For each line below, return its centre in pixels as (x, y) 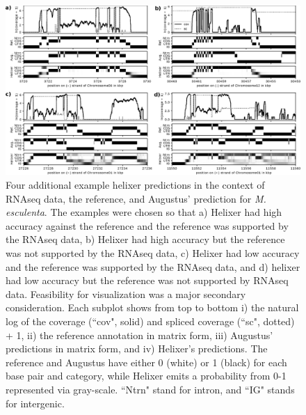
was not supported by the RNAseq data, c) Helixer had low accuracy (153, 253)
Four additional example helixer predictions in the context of (135, 185)
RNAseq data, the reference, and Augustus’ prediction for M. (136, 198)
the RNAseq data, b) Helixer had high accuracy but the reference (145, 239)
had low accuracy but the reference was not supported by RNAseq (147, 280)
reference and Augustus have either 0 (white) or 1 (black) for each (146, 362)
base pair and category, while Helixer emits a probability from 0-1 (146, 376)
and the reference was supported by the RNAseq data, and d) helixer (153, 266)
